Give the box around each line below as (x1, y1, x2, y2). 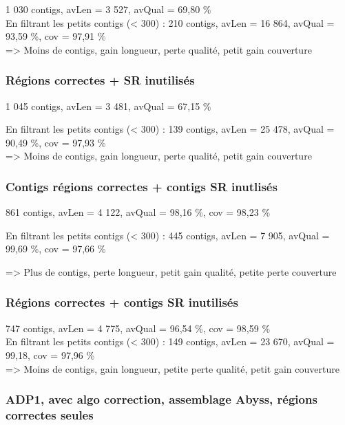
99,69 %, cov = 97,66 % (6, 241, 106, 256)
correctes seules (6, 406, 94, 423)
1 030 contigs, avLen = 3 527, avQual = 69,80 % (6, 2, 211, 16)
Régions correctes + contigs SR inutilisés (6, 294, 238, 311)
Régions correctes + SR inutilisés (6, 72, 195, 89)
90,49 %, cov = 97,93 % (6, 135, 106, 149)
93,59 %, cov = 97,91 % (6, 29, 106, 43)
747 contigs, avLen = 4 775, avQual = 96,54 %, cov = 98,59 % (6, 320, 271, 335)
